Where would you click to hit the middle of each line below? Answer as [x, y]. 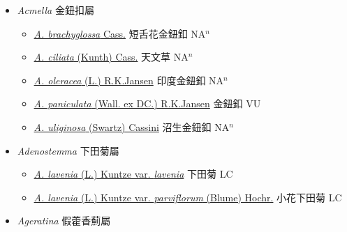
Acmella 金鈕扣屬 [56, 10]
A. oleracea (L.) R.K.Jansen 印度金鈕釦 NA [129, 80]
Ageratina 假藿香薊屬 [64, 221]
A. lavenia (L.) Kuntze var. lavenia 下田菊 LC [133, 174]
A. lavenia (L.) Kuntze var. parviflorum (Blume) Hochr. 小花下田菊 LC [188, 197]
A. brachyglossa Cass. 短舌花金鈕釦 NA [120, 33]
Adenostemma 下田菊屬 [68, 150]
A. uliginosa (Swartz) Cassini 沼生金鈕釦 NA [132, 126]
